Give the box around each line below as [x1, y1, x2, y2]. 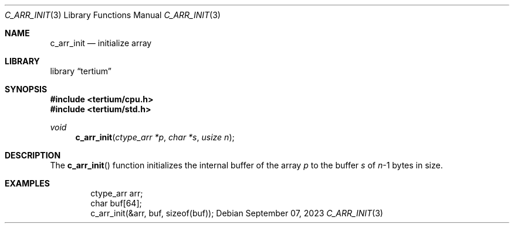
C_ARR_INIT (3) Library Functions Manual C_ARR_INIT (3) [5, 10, 221, 20]
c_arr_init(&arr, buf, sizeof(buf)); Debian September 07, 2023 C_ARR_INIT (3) [90, 208, 383, 218]
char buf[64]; [90, 198, 142, 208]
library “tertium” [50, 66, 111, 76]
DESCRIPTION [5, 150, 61, 160]
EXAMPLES [5, 178, 50, 188]
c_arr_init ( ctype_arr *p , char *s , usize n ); [75, 132, 235, 142]
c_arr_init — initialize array [50, 38, 152, 48]
